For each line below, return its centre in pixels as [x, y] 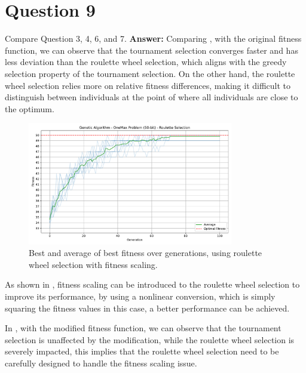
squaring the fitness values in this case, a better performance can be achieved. [147, 308]
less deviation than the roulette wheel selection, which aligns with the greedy [146, 62]
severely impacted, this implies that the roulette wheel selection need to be [142, 351]
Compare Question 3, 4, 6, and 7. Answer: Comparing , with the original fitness [153, 38]
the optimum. [30, 108]
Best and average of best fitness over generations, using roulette [146, 253]
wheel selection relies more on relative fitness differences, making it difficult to [148, 85]
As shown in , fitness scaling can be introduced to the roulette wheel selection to [152, 284]
